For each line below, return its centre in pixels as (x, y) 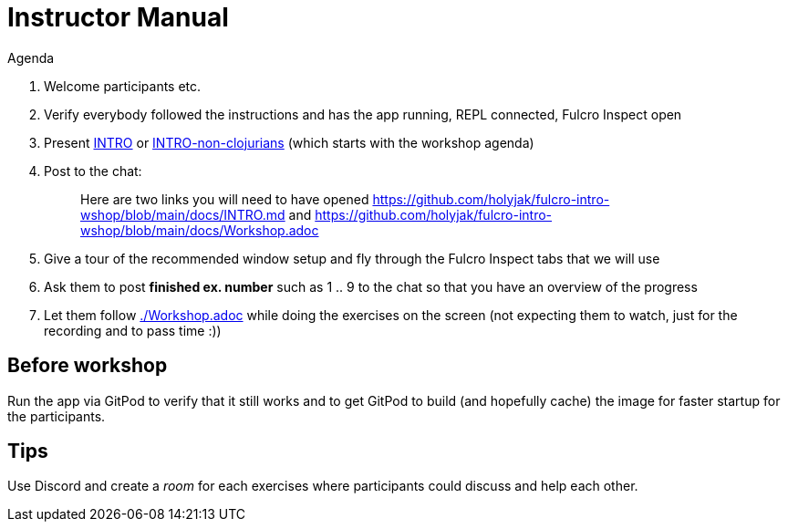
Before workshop (88, 366)
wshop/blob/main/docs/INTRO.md (183, 214)
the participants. (57, 416)
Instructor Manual (118, 17)
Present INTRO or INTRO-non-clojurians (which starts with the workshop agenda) (289, 142)
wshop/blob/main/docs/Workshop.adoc (200, 230)
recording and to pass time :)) (133, 330)
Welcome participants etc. (123, 86)
